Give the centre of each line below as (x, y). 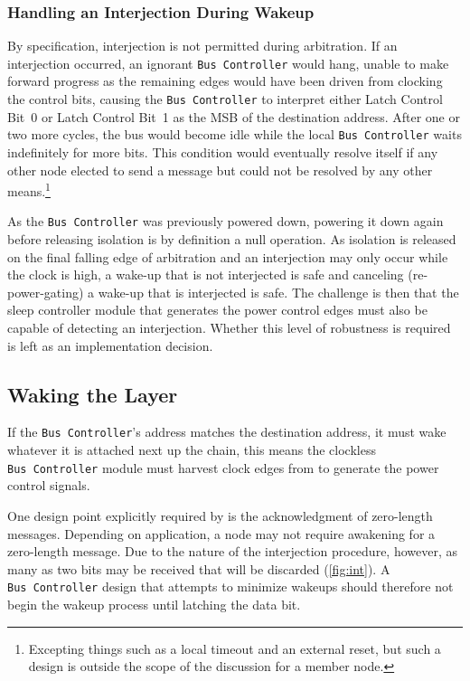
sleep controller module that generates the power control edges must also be (217, 310)
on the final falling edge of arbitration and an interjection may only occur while (228, 256)
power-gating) (46, 292)
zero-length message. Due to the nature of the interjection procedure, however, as (233, 551)
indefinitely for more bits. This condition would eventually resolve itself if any (223, 151)
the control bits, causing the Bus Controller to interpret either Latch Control (225, 99)
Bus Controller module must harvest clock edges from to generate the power (223, 467)
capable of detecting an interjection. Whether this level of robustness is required (229, 328)
